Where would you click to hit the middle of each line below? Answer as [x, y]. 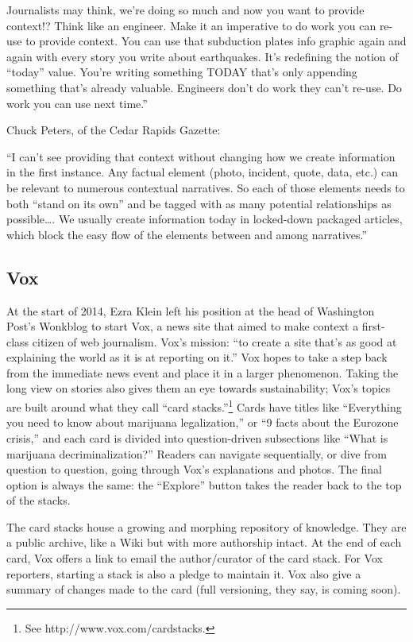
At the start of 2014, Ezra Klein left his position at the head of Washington [191, 310]
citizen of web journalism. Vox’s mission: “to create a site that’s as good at [214, 341]
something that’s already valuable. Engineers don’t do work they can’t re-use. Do [204, 87]
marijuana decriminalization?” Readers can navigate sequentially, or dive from [197, 453]
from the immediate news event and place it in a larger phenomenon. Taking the [203, 372]
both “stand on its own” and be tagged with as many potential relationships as [199, 203]
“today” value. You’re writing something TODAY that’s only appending [182, 72]
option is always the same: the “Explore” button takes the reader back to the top [204, 484]
